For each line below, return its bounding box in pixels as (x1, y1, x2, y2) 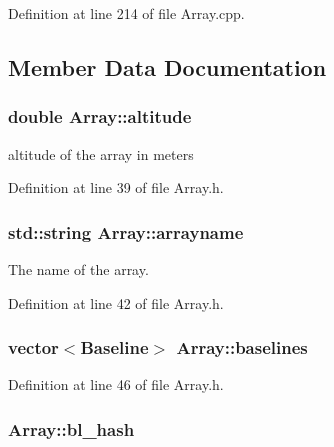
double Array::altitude (8, 104, 192, 129)
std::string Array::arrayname (8, 219, 244, 244)
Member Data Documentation (8, 51, 327, 82)
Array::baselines (176, 335, 308, 360)
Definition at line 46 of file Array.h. (8, 374, 224, 395)
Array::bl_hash (8, 416, 135, 441)
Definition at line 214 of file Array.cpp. (8, 3, 245, 23)
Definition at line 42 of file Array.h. (8, 292, 224, 313)
